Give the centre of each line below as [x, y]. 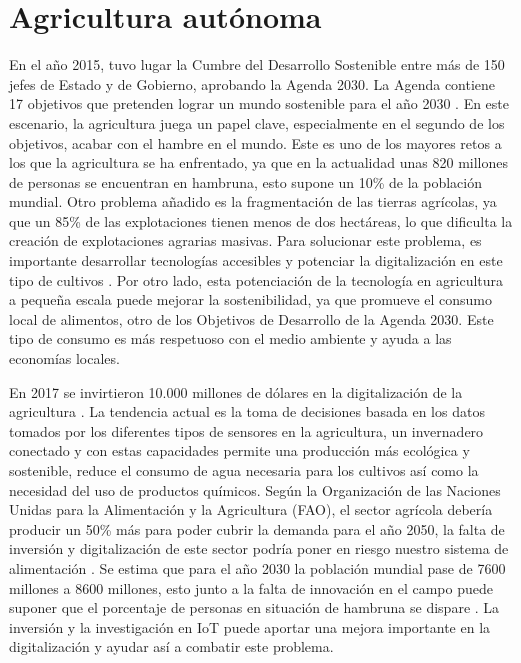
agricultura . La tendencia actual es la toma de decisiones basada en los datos [247, 411]
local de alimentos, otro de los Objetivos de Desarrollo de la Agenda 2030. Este [251, 318]
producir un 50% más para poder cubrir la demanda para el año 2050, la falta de [257, 528]
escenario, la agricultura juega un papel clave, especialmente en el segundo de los [257, 122]
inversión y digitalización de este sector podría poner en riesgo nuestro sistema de [259, 548]
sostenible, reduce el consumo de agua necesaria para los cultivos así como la [244, 470]
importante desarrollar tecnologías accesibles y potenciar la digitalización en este [256, 260]
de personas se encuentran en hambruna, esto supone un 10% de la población [246, 181]
